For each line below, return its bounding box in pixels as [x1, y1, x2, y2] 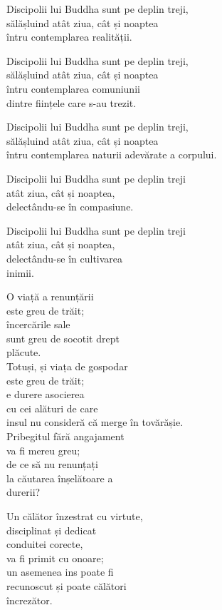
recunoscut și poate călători [6, 578, 127, 593]
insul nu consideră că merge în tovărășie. [6, 415, 184, 429]
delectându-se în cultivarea [6, 250, 123, 265]
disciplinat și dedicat [6, 522, 97, 537]
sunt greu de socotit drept [6, 330, 120, 345]
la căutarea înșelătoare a [6, 470, 113, 485]
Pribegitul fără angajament [6, 429, 125, 444]
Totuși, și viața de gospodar [6, 359, 128, 374]
